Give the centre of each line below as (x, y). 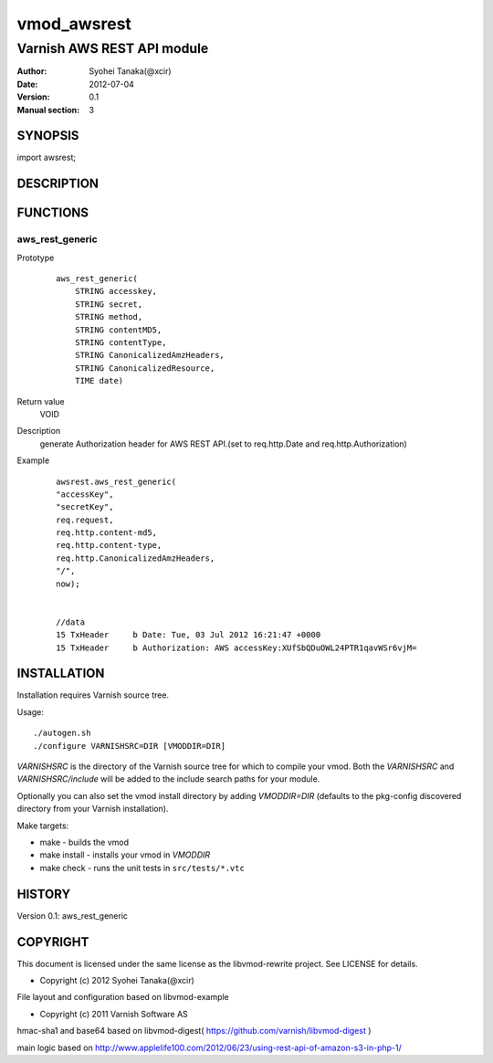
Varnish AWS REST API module (113, 48)
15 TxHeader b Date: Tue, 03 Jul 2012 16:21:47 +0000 (189, 635)
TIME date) (99, 381)
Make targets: (43, 826)
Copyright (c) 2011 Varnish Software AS (114, 1014)
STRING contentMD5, (118, 330)
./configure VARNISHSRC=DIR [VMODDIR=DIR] (130, 746)
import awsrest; (47, 158)
